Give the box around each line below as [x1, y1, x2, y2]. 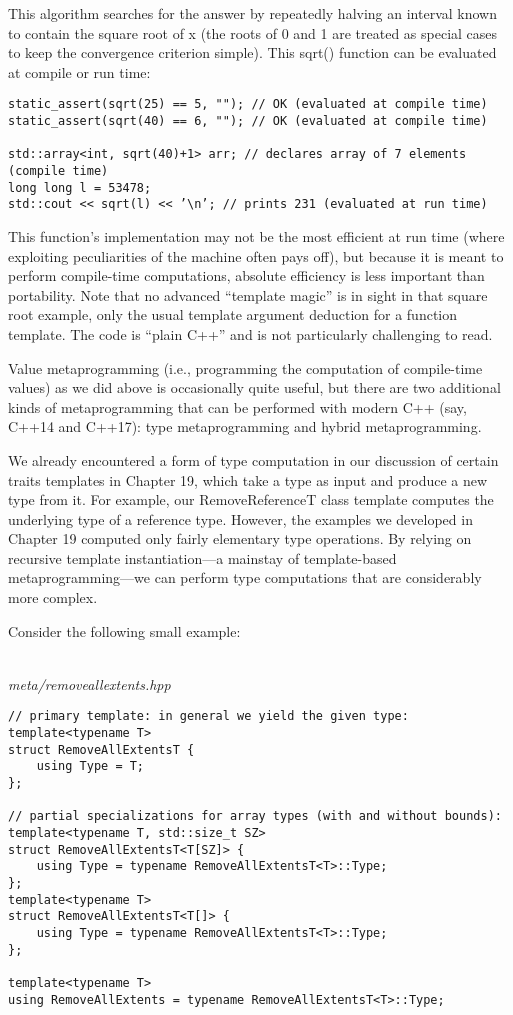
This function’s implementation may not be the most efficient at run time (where [8, 225, 505, 246]
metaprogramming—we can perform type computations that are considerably [8, 567, 482, 588]
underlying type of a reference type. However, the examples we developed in [8, 508, 473, 529]
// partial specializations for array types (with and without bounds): [8, 809, 502, 824]
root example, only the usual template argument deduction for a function [8, 304, 458, 325]
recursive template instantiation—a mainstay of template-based [8, 547, 397, 568]
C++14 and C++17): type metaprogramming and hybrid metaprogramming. [8, 416, 482, 437]
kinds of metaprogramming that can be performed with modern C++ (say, [8, 396, 467, 417]
